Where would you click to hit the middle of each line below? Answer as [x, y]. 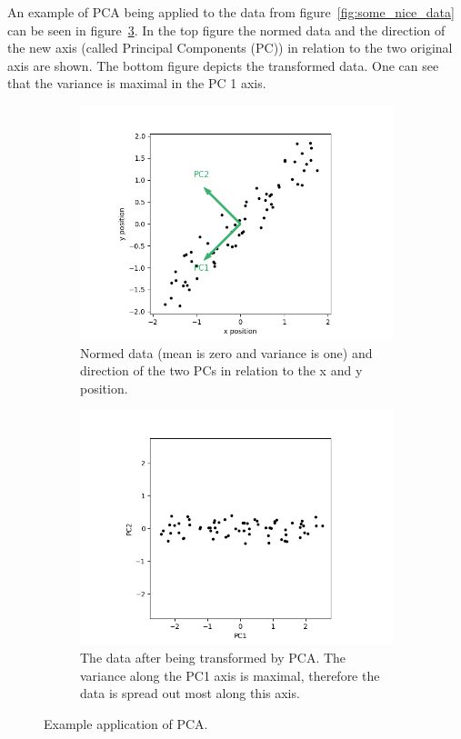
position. [104, 388]
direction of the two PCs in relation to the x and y [221, 370]
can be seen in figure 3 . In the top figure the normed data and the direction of [226, 30]
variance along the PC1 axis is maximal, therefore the [230, 675]
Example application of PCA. [126, 723]
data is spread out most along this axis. [190, 693]
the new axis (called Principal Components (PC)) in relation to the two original [230, 48]
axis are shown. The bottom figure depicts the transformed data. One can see [223, 65]
